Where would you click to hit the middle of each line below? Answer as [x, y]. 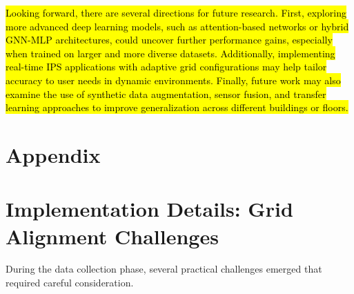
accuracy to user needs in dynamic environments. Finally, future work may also [173, 80]
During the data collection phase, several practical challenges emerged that [164, 269]
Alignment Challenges [112, 236]
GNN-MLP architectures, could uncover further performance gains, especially [169, 40]
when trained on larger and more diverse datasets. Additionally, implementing [170, 53]
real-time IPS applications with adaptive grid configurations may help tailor [166, 67]
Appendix [53, 154]
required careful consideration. [70, 283]
